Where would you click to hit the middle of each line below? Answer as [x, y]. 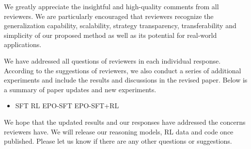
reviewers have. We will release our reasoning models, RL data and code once [119, 131]
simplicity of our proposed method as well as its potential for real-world [110, 35]
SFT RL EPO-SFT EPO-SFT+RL [67, 106]
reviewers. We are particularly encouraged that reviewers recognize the [109, 16]
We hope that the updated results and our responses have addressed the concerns [125, 122]
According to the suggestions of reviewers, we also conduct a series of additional [123, 70]
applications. [23, 44]
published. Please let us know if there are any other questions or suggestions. [118, 141]
